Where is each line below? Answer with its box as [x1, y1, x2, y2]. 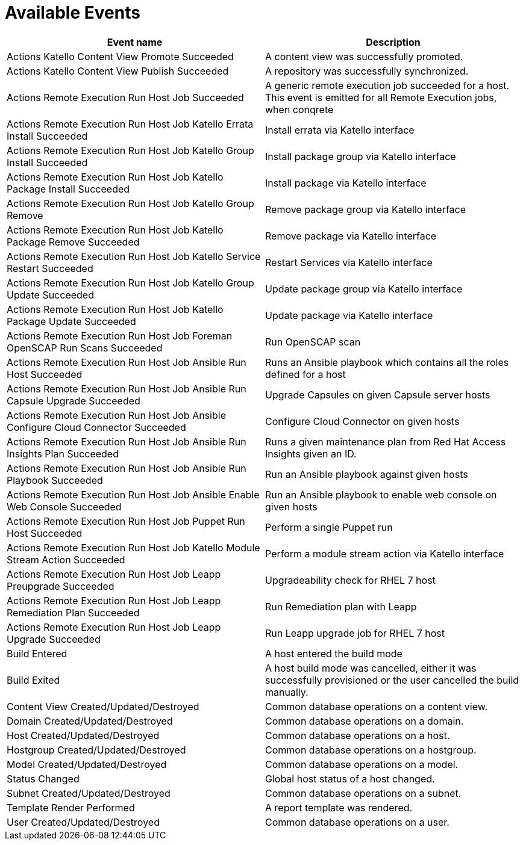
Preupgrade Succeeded [7, 580, 114, 592]
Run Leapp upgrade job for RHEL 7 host [265, 627, 445, 639]
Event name [107, 36, 163, 48]
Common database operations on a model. [265, 758, 459, 770]
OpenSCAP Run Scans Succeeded [7, 341, 163, 354]
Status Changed [7, 772, 80, 785]
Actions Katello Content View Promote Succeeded [7, 50, 234, 63]
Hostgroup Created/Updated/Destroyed [7, 743, 186, 756]
